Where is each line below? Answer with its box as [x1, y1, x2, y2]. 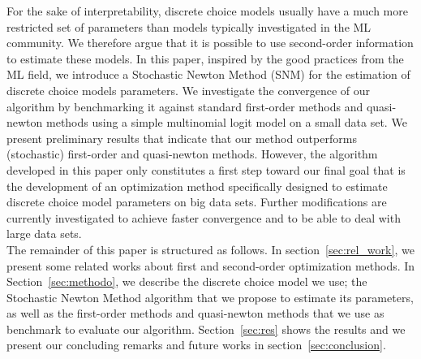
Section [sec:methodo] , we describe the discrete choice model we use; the [6, 273, 367, 290]
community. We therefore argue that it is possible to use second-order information [6, 34, 414, 51]
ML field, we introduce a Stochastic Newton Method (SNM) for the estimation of [6, 66, 410, 83]
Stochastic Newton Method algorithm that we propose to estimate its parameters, [6, 288, 414, 305]
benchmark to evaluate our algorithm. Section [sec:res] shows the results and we [6, 320, 406, 337]
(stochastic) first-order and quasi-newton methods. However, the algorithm [6, 145, 378, 162]
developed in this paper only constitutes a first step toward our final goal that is [6, 161, 406, 178]
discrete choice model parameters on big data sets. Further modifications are [6, 193, 387, 210]
